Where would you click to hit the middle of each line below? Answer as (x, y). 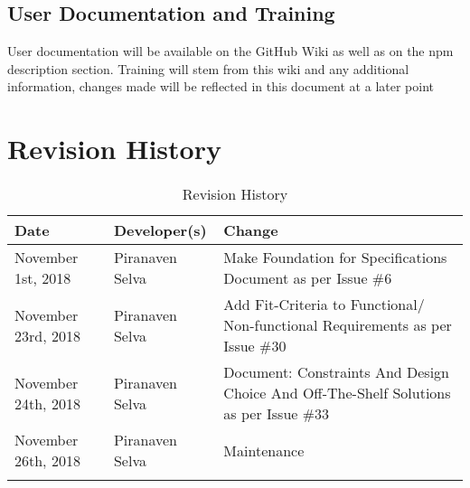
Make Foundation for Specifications (335, 258)
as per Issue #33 (277, 414)
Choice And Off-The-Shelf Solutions (337, 393)
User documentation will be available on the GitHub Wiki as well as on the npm (230, 51)
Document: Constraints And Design (336, 372)
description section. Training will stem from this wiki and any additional (208, 68)
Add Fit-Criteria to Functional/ (324, 305)
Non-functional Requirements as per (338, 325)
